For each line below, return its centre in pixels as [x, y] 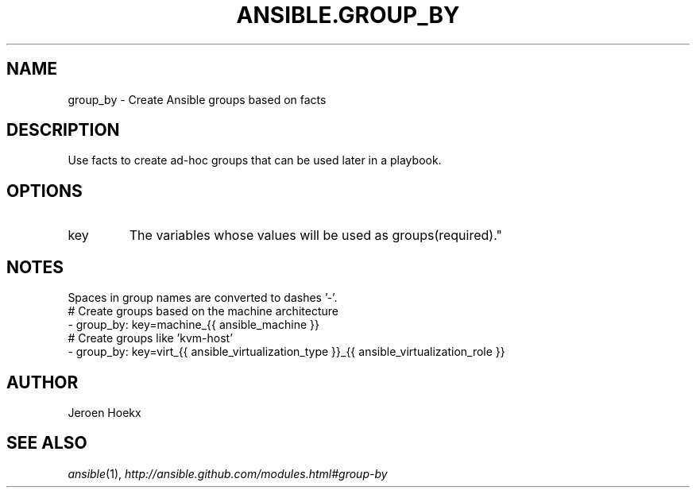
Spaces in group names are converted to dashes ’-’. [203, 298]
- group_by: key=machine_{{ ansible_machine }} [193, 325]
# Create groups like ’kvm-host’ [150, 338]
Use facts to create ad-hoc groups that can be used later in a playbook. [255, 160]
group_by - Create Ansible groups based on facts [197, 99]
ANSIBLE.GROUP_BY [348, 15]
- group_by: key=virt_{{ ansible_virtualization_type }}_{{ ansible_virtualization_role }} [286, 352]
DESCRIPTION [63, 130]
